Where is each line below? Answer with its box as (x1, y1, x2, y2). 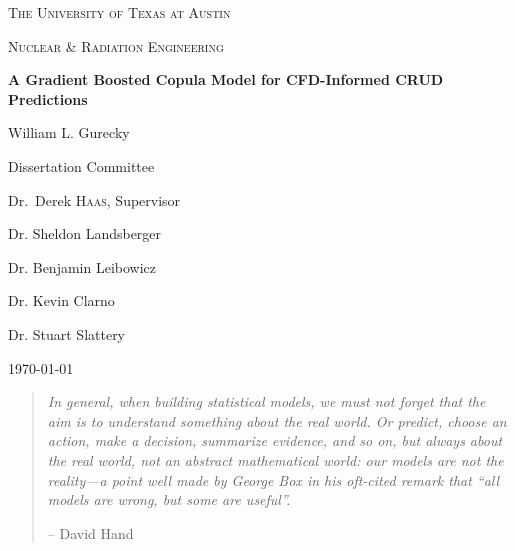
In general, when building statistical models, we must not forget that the (47, 391, 486, 412)
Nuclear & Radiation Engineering (8, 35, 224, 56)
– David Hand (47, 522, 134, 543)
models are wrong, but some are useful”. (47, 489, 291, 510)
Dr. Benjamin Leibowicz (8, 256, 157, 277)
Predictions (8, 88, 88, 109)
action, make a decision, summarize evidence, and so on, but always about (47, 430, 503, 451)
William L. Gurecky (8, 122, 130, 143)
